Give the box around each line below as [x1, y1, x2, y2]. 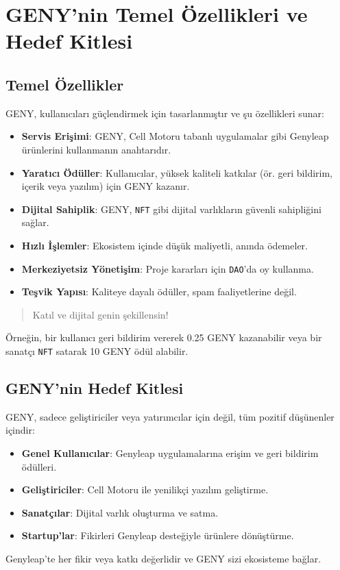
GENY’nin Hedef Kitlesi [5, 377, 184, 399]
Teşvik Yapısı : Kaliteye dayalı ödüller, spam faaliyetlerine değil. [21, 284, 297, 299]
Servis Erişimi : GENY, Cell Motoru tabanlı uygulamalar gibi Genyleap [21, 129, 329, 143]
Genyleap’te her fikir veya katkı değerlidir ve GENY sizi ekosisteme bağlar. [5, 552, 321, 566]
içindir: [5, 423, 35, 437]
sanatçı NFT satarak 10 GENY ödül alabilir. [5, 344, 189, 358]
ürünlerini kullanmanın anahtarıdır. [21, 142, 171, 156]
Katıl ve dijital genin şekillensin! [32, 307, 169, 321]
